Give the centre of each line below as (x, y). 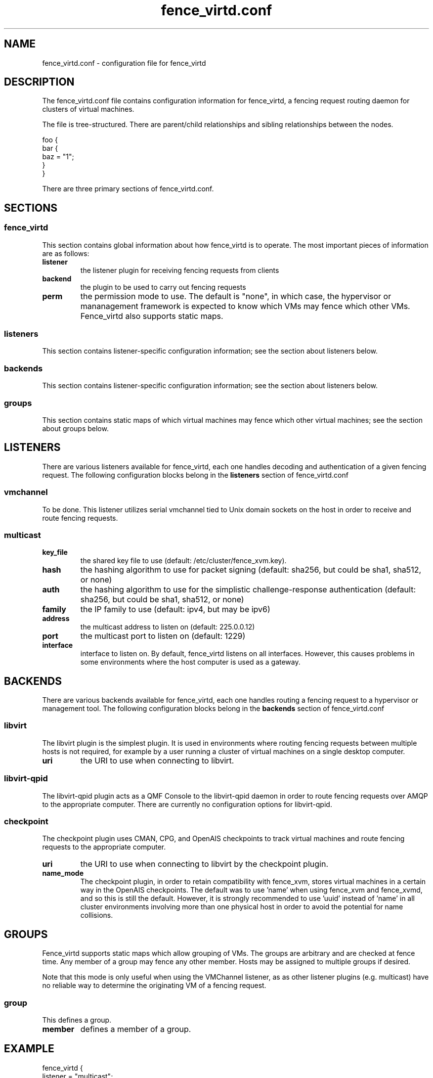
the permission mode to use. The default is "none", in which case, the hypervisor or (236, 296)
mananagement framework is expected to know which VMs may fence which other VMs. (245, 306)
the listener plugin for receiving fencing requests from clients (180, 270)
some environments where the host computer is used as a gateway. (190, 662)
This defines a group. (77, 1020)
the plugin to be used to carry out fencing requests (163, 287)
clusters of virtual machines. (88, 109)
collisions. (97, 915)
